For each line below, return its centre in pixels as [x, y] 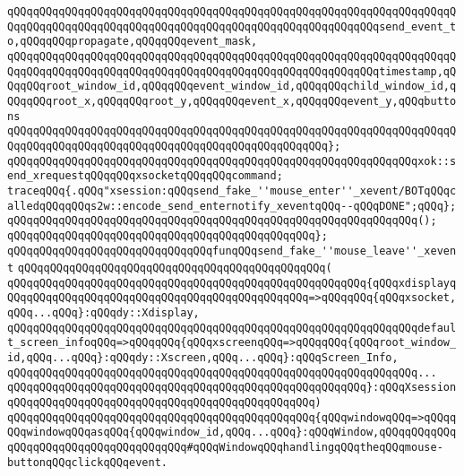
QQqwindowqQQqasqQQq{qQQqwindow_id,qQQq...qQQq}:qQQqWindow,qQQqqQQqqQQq [232, 433]
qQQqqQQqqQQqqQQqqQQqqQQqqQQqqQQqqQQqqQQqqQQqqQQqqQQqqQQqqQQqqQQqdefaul [232, 328]
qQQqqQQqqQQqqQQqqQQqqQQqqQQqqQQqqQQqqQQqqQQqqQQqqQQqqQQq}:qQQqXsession [232, 388]
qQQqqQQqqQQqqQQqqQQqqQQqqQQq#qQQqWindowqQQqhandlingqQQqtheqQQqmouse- [225, 448]
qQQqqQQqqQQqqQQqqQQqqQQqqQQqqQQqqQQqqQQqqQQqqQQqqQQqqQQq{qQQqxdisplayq [232, 283]
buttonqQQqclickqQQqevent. [87, 462]
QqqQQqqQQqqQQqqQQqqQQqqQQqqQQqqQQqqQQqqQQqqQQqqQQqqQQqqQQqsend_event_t [232, 26]
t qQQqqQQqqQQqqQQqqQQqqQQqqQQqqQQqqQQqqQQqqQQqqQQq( [170, 268]
